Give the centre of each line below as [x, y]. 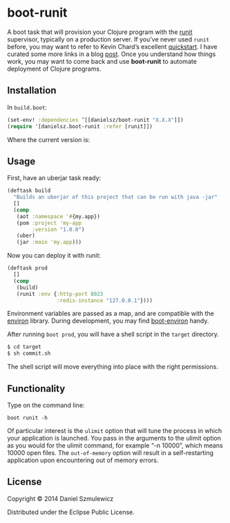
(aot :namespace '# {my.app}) [58, 216]
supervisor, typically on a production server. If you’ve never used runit [108, 39]
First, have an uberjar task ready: [54, 178]
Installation [32, 90]
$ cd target [24, 347]
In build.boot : [27, 107]
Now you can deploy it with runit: [54, 256]
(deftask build [29, 191]
